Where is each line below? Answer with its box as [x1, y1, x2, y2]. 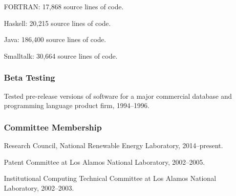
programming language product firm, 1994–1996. [4, 100, 150, 110]
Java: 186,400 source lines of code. [4, 34, 106, 44]
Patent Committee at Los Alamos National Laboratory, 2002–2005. [4, 156, 205, 167]
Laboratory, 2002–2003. [4, 182, 74, 193]
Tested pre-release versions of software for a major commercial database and [4, 90, 232, 101]
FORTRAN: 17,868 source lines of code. [4, 1, 124, 11]
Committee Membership [4, 121, 102, 133]
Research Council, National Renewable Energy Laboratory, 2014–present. [4, 140, 223, 150]
